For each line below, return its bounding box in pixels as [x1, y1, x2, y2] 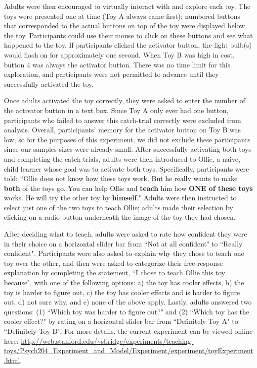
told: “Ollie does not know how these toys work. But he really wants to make [4, 173, 238, 184]
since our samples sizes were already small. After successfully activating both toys [4, 144, 252, 154]
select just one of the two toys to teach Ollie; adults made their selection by [4, 202, 233, 212]
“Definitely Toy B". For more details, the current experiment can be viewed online [4, 326, 253, 336]
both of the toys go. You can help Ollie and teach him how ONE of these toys [4, 183, 253, 193]
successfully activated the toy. [4, 78, 94, 89]
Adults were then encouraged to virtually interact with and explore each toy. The [4, 1, 251, 11]
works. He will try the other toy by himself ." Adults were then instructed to [4, 192, 237, 203]
